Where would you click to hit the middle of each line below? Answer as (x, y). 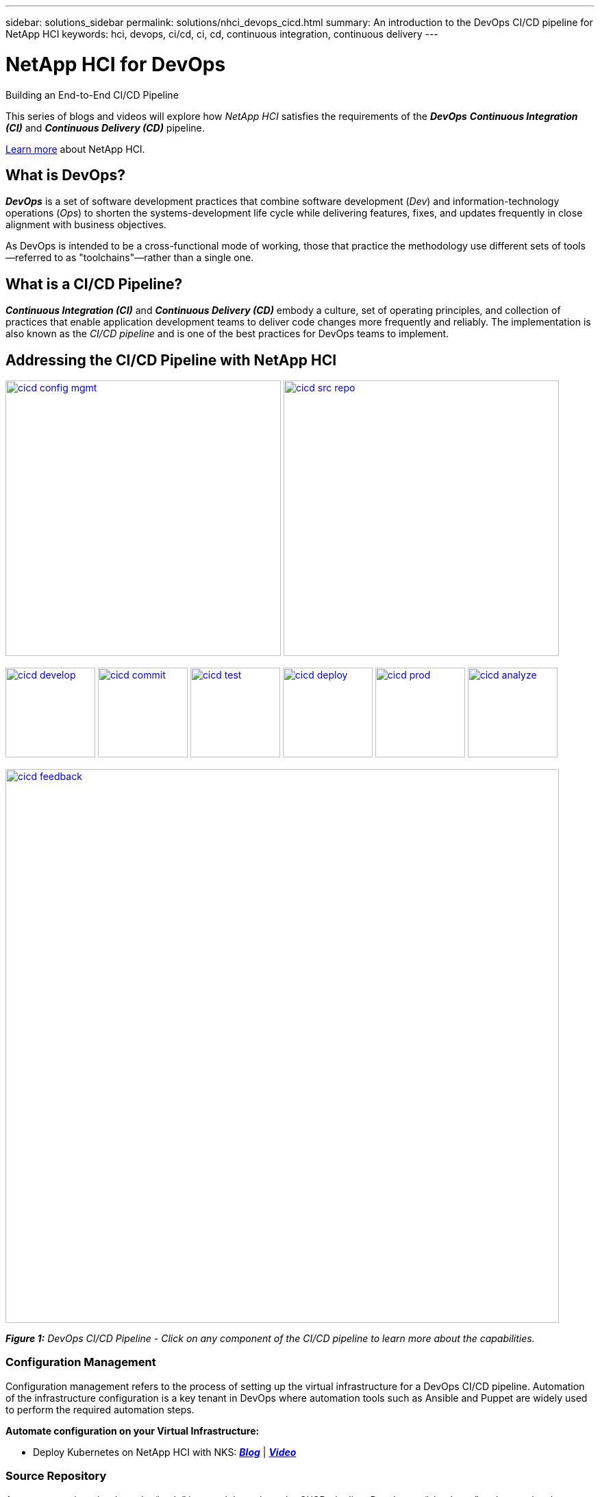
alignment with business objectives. (86, 225)
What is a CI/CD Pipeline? (94, 284)
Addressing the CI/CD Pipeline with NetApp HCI (171, 360)
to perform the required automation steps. (100, 1409)
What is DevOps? (65, 175)
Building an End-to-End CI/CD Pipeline (92, 95)
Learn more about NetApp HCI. (75, 149)
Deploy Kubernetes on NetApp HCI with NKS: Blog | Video (165, 1452)
